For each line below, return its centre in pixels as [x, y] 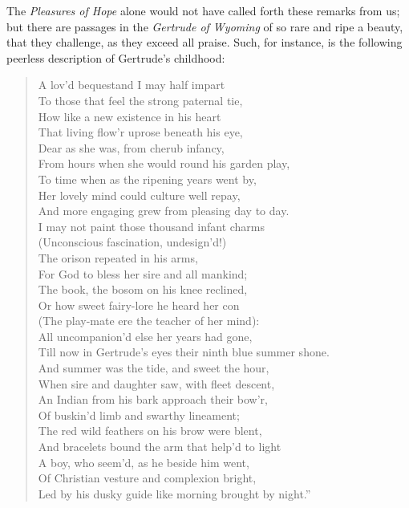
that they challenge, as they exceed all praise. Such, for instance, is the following [204, 42]
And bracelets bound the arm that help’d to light [160, 447]
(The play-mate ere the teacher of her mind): [149, 321]
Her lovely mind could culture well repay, [139, 195]
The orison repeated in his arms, [118, 257]
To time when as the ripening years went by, [147, 179]
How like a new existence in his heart [130, 116]
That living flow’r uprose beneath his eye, [140, 132]
